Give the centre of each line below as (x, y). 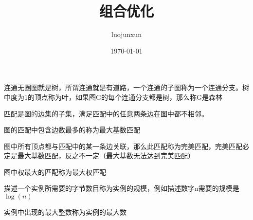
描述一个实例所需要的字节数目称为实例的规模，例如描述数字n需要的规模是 (122, 188)
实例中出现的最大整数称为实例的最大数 (65, 212)
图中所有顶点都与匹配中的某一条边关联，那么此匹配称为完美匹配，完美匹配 (123, 146)
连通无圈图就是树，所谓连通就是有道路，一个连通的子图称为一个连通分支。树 (126, 87)
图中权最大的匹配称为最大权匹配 (55, 172)
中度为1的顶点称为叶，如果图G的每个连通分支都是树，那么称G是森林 (113, 97)
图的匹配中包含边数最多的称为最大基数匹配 (72, 130)
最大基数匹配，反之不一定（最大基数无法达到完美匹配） (106, 156)
